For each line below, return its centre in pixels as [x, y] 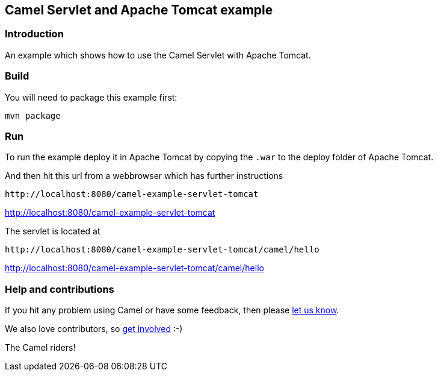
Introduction [34, 34]
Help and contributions [60, 289]
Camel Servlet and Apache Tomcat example [139, 10]
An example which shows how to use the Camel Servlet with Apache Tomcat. [158, 55]
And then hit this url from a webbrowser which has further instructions [144, 176]
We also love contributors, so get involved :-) [94, 329]
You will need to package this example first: [91, 97]
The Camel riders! [40, 348]
